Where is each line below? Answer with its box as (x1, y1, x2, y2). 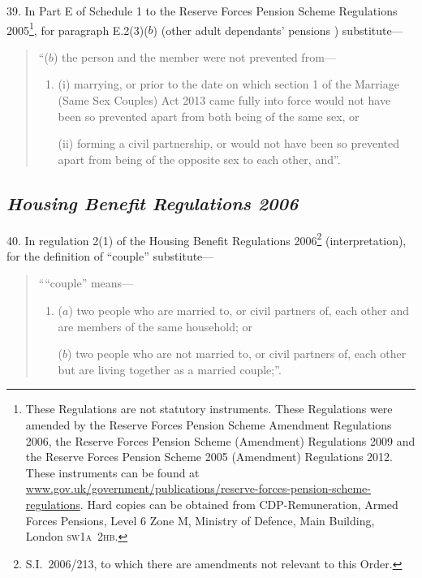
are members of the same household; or (58, 317, 253, 334)
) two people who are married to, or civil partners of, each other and (68, 302, 410, 319)
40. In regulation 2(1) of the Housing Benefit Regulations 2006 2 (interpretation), (6, 229, 407, 248)
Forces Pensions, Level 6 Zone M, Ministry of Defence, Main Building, (25, 511, 375, 528)
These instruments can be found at (25, 464, 200, 481)
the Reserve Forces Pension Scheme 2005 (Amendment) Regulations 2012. (25, 448, 394, 465)
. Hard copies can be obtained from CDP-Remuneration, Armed (80, 495, 398, 512)
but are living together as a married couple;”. (58, 360, 282, 377)
